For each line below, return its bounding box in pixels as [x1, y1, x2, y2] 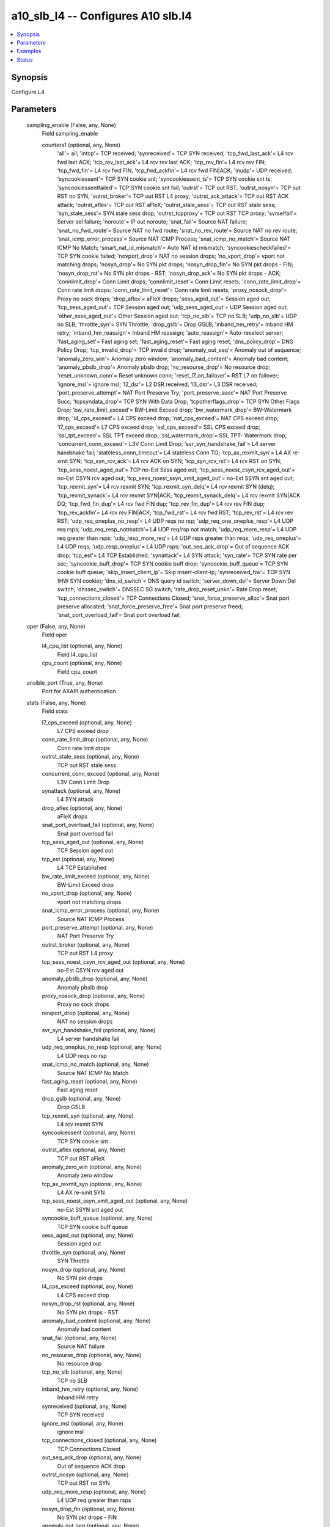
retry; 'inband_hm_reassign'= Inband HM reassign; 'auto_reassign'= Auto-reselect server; [57, 329, 284, 337]
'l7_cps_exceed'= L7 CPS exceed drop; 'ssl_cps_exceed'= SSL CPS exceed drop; [57, 423, 261, 431]
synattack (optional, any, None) [42, 787, 121, 794]
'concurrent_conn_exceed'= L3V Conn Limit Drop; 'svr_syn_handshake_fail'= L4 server [57, 440, 276, 448]
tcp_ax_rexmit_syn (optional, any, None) [42, 1180, 142, 1187]
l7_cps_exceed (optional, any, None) [42, 718, 133, 726]
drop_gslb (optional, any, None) [42, 1095, 122, 1102]
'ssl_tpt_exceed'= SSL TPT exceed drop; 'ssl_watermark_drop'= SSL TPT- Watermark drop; [57, 432, 287, 439]
